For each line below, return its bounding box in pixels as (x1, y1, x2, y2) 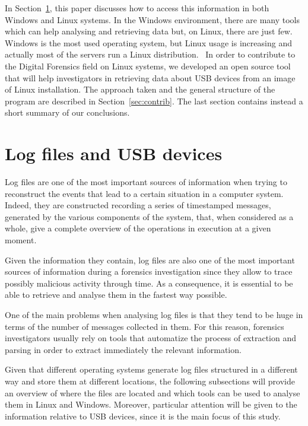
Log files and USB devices (5, 141, 223, 166)
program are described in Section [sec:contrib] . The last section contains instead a (5, 94, 303, 107)
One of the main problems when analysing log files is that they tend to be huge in (5, 309, 303, 320)
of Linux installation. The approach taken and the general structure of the (5, 83, 275, 96)
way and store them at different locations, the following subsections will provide (5, 374, 295, 387)
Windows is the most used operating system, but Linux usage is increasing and (5, 36, 292, 49)
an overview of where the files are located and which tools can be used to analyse (5, 386, 300, 399)
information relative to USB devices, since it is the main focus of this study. (5, 409, 281, 422)
